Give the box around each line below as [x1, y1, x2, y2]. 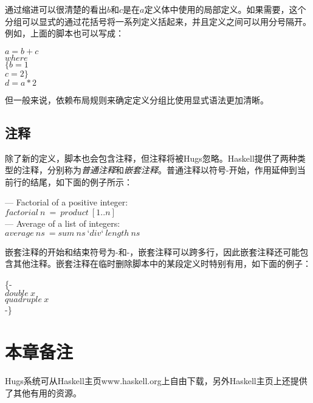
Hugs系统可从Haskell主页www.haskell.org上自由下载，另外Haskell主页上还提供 [5, 374, 308, 387]
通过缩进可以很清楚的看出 [5, 3, 107, 15]
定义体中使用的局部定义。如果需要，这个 [144, 3, 306, 15]
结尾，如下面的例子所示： [30, 175, 132, 188]
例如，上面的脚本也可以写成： [5, 27, 124, 40]
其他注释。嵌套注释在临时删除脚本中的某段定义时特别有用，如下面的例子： [13, 257, 311, 270]
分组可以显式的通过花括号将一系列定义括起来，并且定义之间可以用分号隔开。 [5, 15, 311, 27]
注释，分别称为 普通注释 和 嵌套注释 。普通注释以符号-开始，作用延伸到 [21, 164, 297, 176]
